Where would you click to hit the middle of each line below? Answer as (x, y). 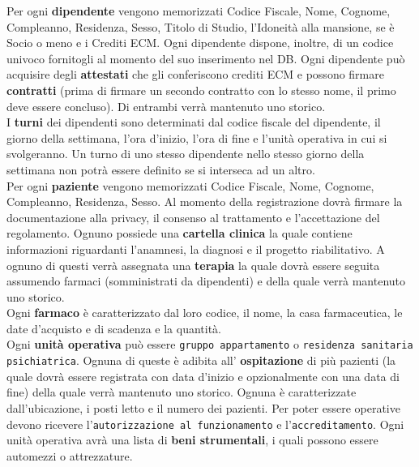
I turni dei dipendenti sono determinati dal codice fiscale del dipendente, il (194, 122)
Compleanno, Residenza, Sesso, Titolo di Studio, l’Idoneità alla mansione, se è (201, 26)
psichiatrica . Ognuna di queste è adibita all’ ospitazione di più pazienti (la (201, 360)
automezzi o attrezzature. (70, 455)
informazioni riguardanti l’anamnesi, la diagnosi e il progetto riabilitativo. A (196, 248)
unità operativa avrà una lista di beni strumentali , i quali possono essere (192, 440)
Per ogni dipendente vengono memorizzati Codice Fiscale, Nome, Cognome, (199, 11)
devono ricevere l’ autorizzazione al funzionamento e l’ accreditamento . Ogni (205, 424)
